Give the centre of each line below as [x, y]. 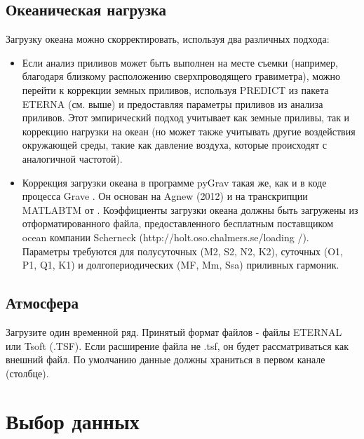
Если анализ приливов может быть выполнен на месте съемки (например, [180, 62]
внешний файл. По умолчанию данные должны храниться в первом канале [166, 359]
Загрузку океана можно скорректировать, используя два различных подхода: [168, 39]
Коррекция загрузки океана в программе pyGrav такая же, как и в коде [174, 182]
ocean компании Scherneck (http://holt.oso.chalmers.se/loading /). [166, 237]
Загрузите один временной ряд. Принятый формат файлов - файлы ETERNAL [174, 331]
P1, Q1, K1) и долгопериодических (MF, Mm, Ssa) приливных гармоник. [181, 265]
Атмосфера [42, 303]
